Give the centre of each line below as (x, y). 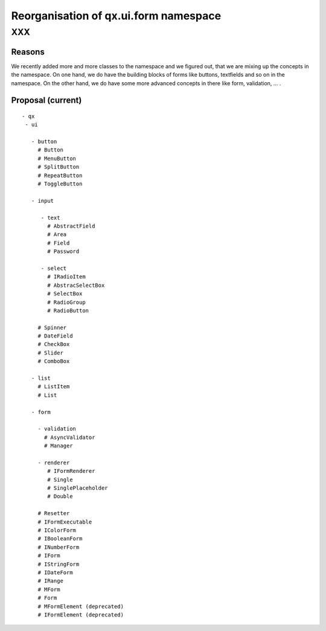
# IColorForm (57, 530)
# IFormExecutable (65, 522)
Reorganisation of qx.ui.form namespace (116, 16)
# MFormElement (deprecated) (81, 606)
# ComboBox (54, 361)
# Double (60, 496)
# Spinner (52, 327)
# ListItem (54, 387)
